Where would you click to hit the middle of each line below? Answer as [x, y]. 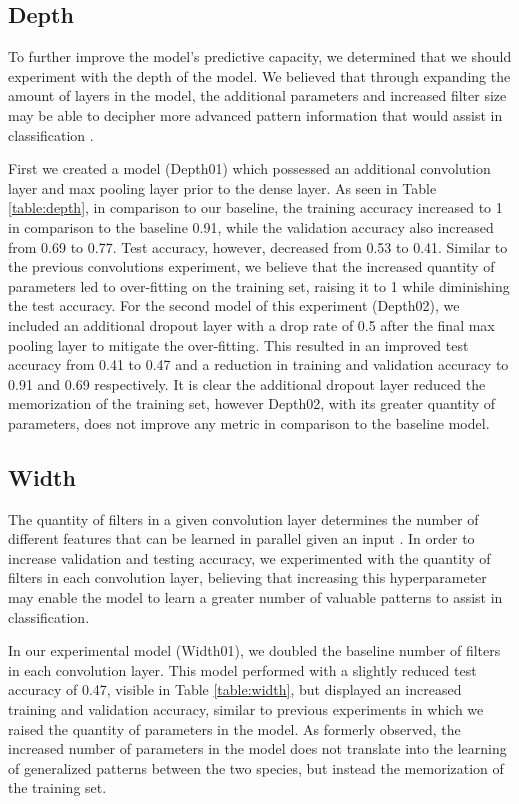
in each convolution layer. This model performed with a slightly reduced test [242, 669]
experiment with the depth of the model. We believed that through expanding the [259, 75]
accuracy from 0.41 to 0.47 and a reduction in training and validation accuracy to [258, 364]
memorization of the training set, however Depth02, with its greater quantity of [252, 403]
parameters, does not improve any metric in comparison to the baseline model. [249, 422]
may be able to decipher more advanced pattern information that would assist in [255, 114]
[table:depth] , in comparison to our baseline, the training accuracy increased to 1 [255, 207]
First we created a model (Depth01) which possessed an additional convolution [249, 168]
